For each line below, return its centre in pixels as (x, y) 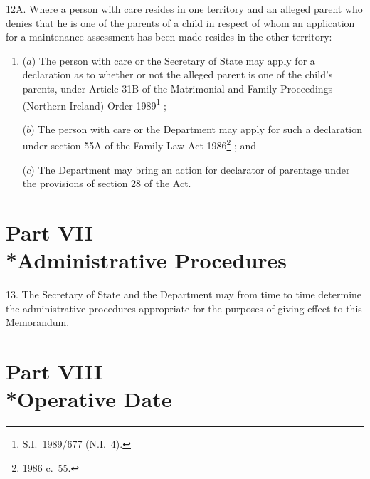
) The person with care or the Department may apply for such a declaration (196, 128)
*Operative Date (89, 399)
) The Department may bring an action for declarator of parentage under (190, 169)
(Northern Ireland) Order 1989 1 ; (94, 104)
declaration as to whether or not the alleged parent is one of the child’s (178, 74)
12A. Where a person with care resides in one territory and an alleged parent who (184, 9)
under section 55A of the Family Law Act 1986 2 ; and (139, 144)
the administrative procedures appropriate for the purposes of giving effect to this (184, 308)
